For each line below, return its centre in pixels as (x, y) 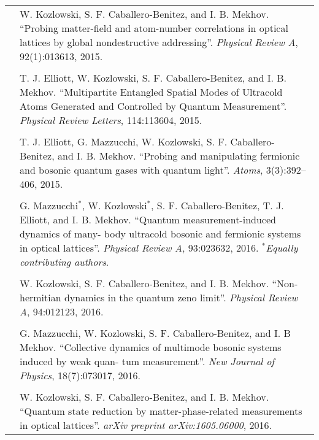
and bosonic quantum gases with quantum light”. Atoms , (141, 170)
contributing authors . (64, 262)
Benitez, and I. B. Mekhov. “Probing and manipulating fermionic (160, 156)
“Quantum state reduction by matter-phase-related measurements (161, 411)
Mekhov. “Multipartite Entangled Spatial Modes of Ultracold (151, 92)
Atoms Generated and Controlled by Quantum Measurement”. (153, 106)
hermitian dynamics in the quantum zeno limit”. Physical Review (159, 297)
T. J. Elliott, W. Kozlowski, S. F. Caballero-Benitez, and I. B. (153, 78)
